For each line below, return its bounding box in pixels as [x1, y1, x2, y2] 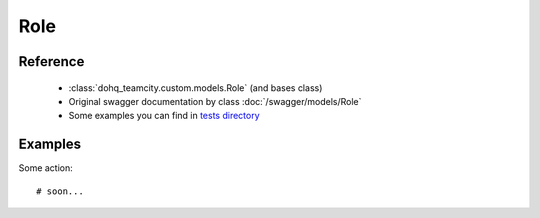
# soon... [36, 185, 84, 197]
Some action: [18, 162, 74, 174]
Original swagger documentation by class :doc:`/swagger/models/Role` [68, 95, 362, 107]
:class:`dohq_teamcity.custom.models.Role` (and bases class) [68, 81, 323, 94]
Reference [18, 53, 85, 70]
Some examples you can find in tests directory [68, 110, 260, 122]
